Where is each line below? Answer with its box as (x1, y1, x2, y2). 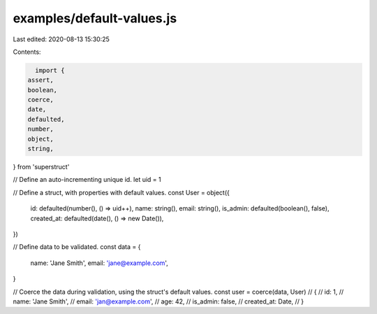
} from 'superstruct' (13, 163, 70, 171)
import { (35, 66, 65, 74)
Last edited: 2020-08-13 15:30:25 (13, 35, 110, 43)
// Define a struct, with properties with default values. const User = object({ (13, 188, 230, 197)
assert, (27, 76, 54, 84)
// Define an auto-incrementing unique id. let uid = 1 (13, 176, 162, 184)
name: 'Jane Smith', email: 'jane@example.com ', (30, 259, 169, 267)
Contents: (13, 48, 41, 56)
